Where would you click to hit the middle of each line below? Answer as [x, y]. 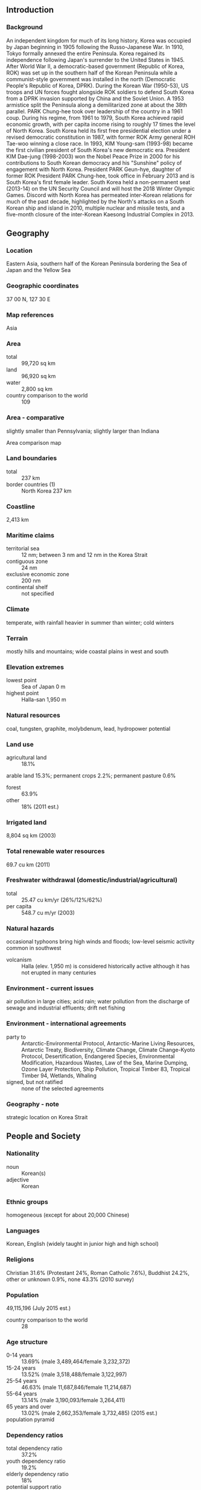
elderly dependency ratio [37, 1474]
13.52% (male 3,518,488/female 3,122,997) [74, 1374]
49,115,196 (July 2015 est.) [39, 1308]
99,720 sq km [38, 364]
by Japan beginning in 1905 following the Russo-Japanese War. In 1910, [95, 47]
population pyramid [30, 1420]
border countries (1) [31, 484]
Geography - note [33, 1104]
